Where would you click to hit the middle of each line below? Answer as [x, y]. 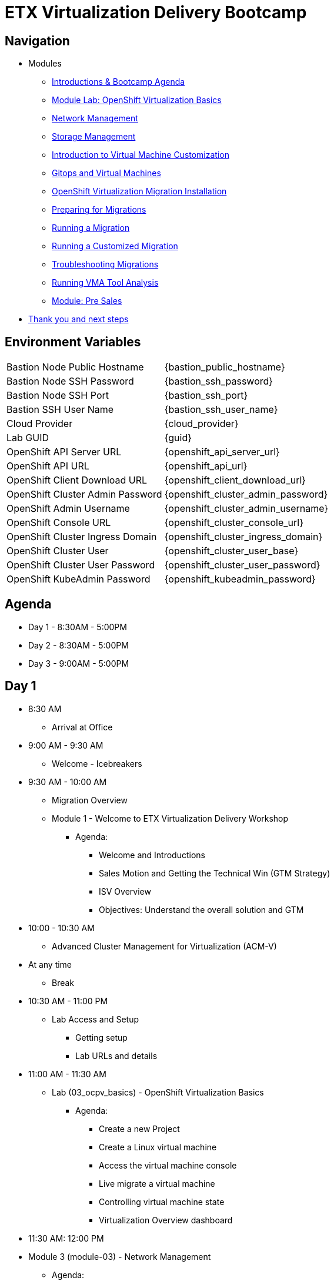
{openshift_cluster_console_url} [234, 523]
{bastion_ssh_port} [206, 396]
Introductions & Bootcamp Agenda [118, 82]
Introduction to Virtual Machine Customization [141, 155]
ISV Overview [125, 891]
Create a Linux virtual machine [158, 1147]
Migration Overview [90, 800]
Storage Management [94, 137]
